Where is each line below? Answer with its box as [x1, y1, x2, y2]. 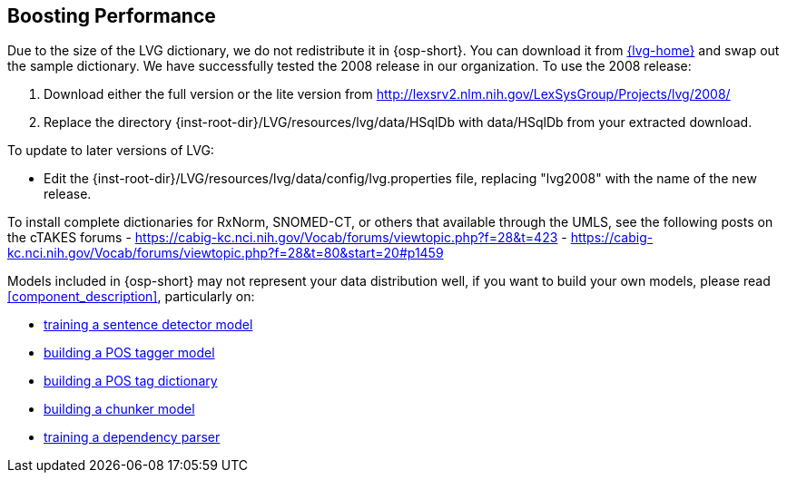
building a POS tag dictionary [44, 373, 218, 389]
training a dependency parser [44, 429, 221, 446]
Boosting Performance [7, 5, 216, 27]
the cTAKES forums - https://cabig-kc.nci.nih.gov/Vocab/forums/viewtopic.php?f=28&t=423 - [7, 230, 567, 246]
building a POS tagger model [44, 345, 215, 361]
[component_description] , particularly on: [7, 289, 255, 305]
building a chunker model [44, 401, 195, 417]
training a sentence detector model [44, 317, 253, 333]
